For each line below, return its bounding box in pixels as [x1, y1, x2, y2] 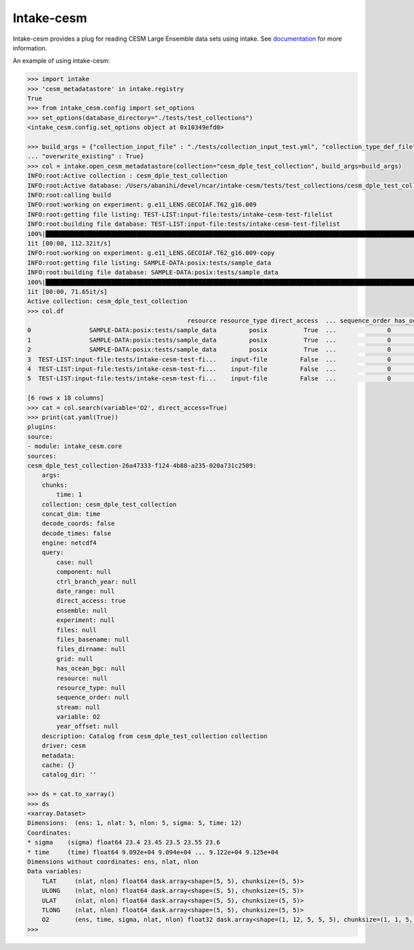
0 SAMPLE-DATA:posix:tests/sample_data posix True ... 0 [27, 327, 391, 334]
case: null [56, 558, 93, 566]
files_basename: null [56, 635, 130, 643]
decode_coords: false [41, 520, 115, 527]
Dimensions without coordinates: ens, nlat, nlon [27, 857, 199, 866]
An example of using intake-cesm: [12, 57, 110, 65]
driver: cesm [41, 742, 86, 750]
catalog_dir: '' [41, 770, 97, 779]
